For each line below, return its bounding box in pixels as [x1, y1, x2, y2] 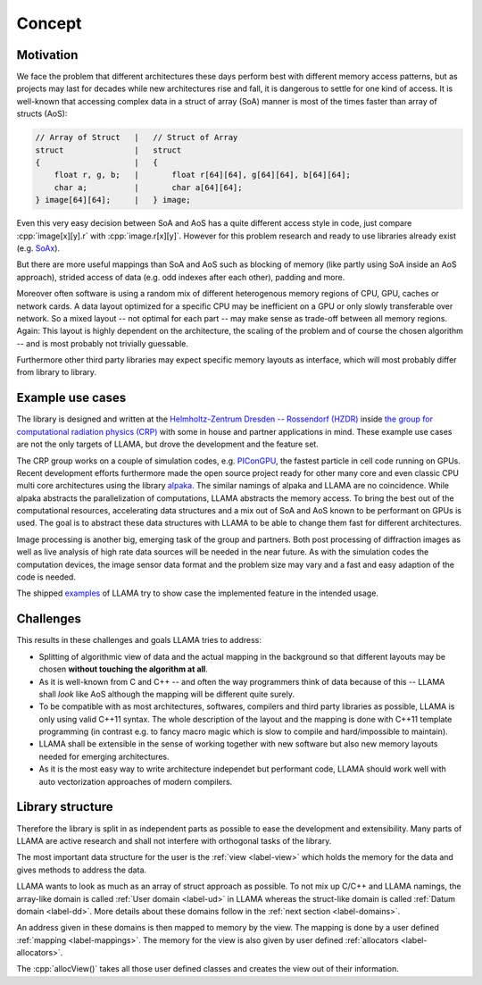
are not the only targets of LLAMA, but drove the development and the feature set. [16, 438, 319, 450]
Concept [16, 13, 82, 33]
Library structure [16, 799, 113, 814]
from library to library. [16, 367, 97, 378]
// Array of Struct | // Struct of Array [35, 132, 238, 143]
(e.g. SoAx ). [16, 242, 61, 254]
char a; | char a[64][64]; [54, 182, 243, 192]
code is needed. [16, 572, 76, 582]
